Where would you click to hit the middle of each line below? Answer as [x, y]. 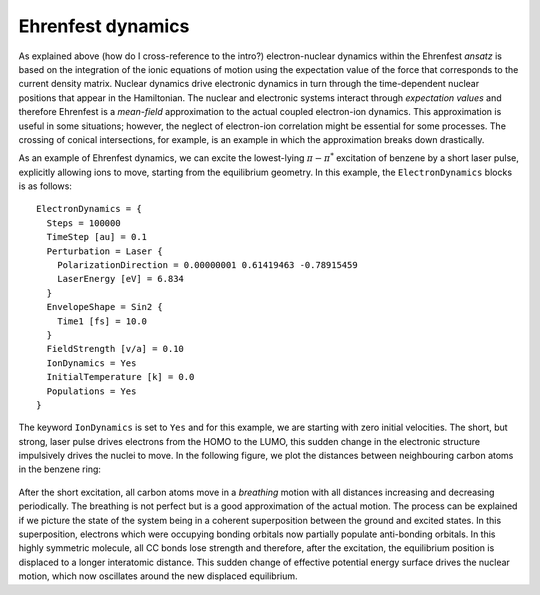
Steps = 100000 [83, 223]
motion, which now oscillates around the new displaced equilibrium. [158, 576]
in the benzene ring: [60, 469]
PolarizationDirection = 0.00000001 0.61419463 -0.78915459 [207, 265]
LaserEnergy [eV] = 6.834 [120, 279]
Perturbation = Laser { [105, 251]
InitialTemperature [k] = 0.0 [120, 377]
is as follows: [45, 186]
